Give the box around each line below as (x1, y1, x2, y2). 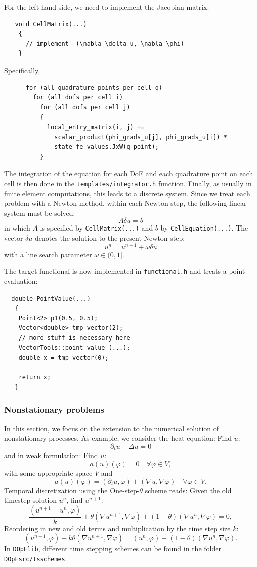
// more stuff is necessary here (18, 334, 130, 342)
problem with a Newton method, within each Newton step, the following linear (4, 198, 247, 208)
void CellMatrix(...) (15, 20, 87, 28)
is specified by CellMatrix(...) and (40, 222, 153, 233)
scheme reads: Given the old (145, 485, 232, 495)
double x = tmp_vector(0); (18, 354, 109, 362)
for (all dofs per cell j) (40, 103, 130, 111)
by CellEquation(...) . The (160, 222, 248, 233)
